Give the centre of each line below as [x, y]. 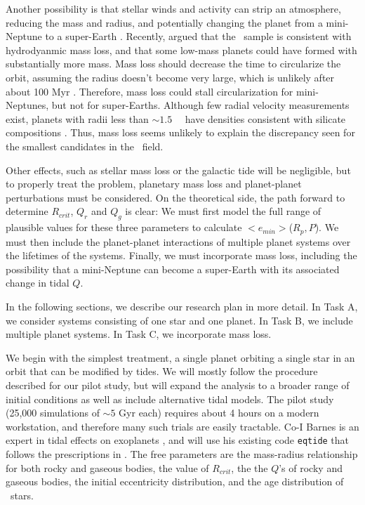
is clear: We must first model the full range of [223, 211]
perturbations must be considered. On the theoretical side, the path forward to [175, 197]
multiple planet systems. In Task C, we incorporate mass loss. [139, 334]
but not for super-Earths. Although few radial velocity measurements [200, 105]
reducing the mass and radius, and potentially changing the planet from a [164, 22]
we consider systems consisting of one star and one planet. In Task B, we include [179, 320]
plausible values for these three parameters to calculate [124, 227]
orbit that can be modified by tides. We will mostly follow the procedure [162, 371]
